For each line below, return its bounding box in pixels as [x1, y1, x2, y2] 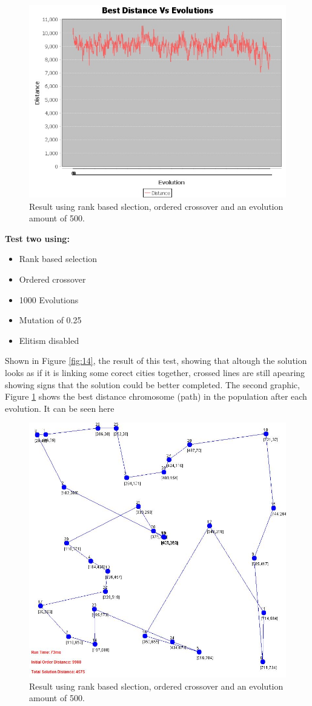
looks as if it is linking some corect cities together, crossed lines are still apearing [5, 366, 305, 378]
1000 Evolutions [19, 293, 79, 306]
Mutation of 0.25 [19, 314, 82, 326]
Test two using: [5, 232, 70, 244]
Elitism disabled [19, 334, 79, 346]
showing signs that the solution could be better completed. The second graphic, [5, 378, 300, 391]
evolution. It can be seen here [5, 402, 115, 414]
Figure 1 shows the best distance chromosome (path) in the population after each [5, 390, 307, 403]
